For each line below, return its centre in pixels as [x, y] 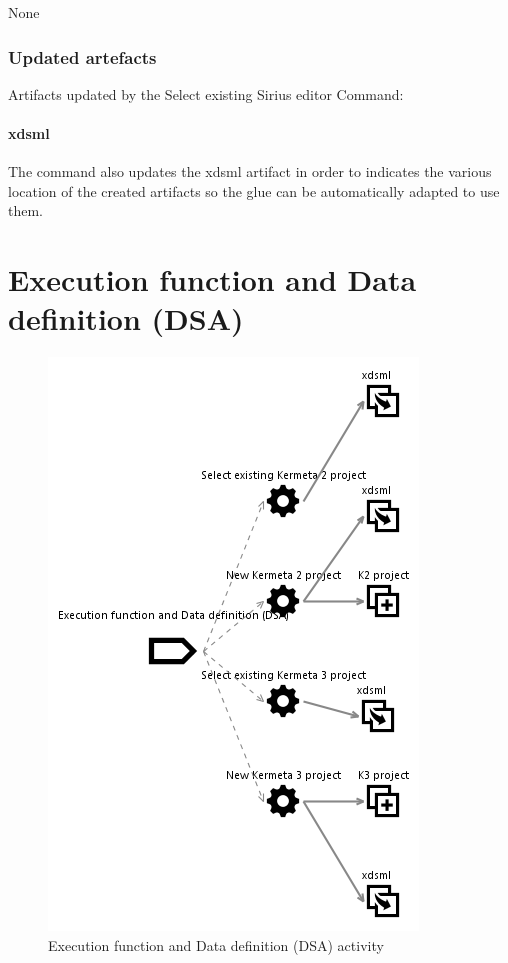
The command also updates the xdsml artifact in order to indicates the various [250, 171]
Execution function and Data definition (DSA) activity [216, 944]
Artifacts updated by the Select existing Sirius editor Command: [206, 93]
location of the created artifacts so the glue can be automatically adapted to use [254, 190]
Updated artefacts [82, 56]
